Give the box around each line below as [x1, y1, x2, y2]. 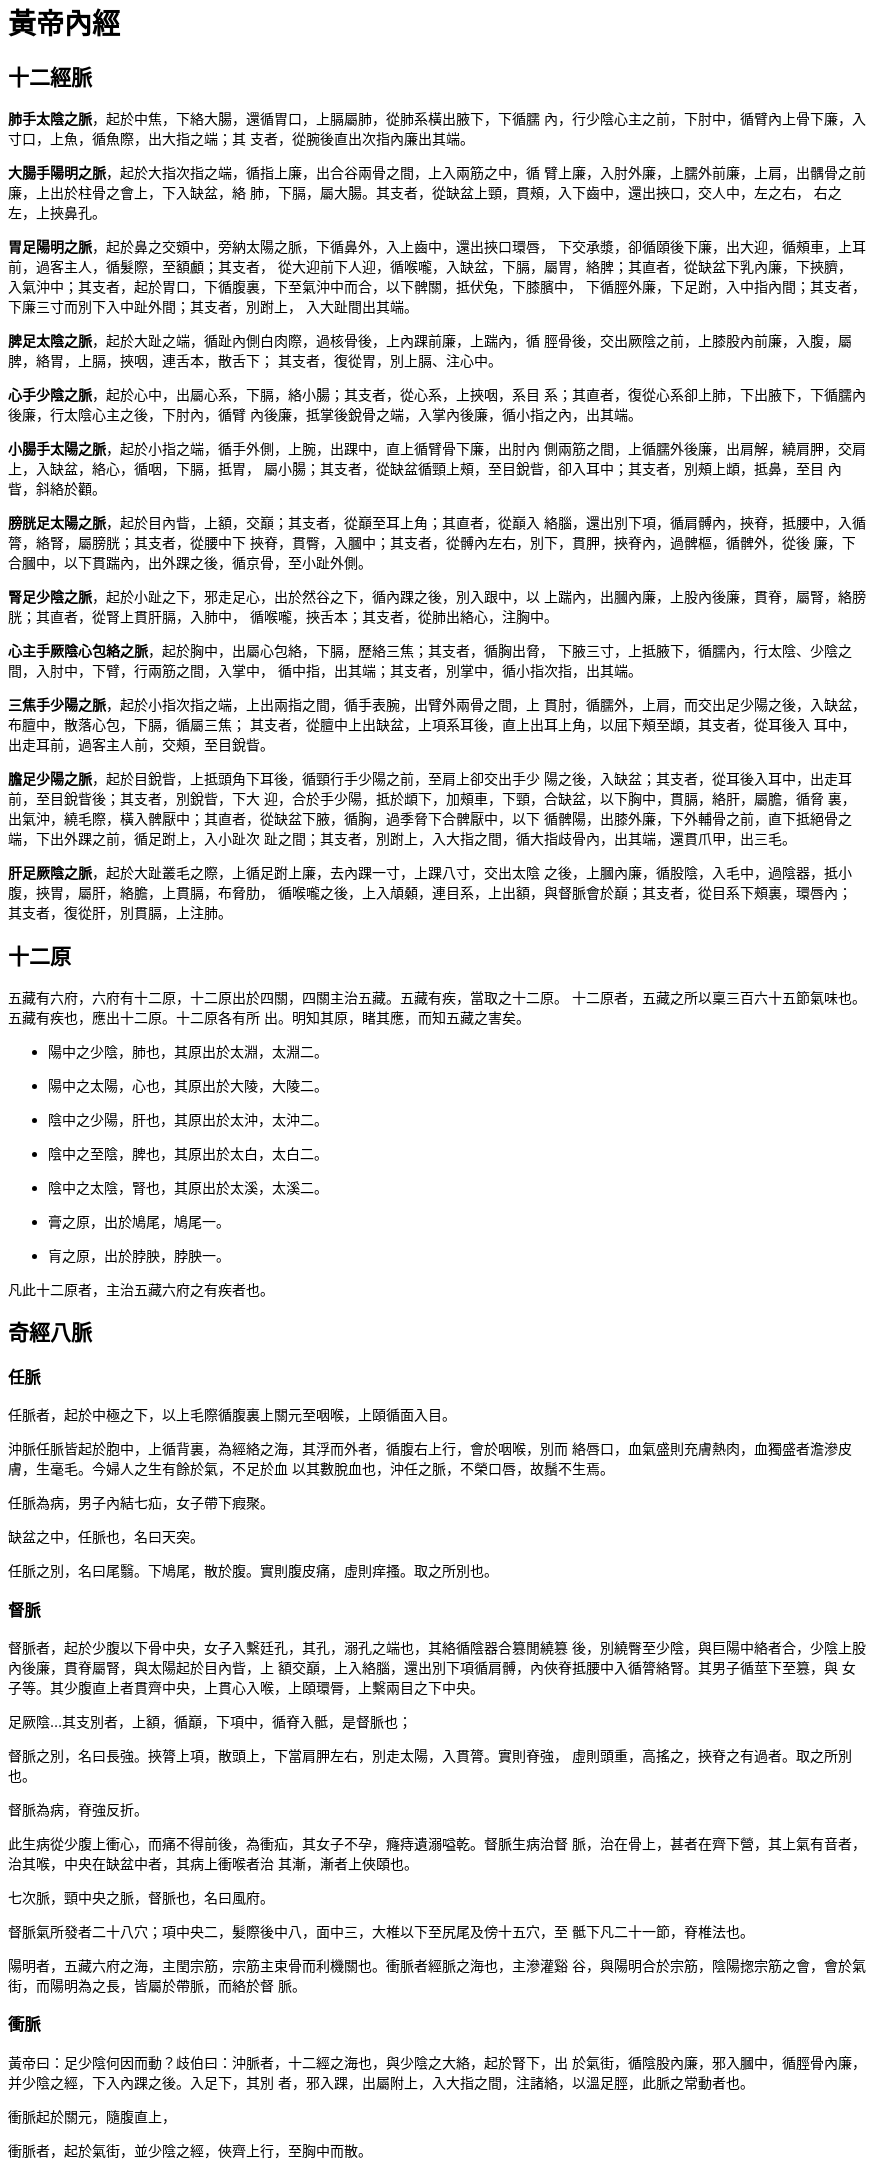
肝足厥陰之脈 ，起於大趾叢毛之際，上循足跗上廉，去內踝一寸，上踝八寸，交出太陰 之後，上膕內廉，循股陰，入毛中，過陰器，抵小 [8, 864, 852, 882]
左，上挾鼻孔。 [8, 204, 106, 222]
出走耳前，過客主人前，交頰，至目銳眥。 [8, 736, 274, 754]
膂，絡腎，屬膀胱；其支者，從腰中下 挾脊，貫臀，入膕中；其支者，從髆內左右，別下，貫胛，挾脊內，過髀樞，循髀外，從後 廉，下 [8, 534, 856, 552]
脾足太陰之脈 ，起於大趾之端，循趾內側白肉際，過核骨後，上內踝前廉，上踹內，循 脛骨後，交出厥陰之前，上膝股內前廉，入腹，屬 [8, 332, 852, 350]
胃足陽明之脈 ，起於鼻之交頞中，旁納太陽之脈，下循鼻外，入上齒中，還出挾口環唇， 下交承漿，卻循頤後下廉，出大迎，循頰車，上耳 [8, 238, 866, 256]
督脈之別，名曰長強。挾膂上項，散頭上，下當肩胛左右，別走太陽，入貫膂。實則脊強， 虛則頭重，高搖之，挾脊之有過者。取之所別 [8, 1746, 852, 1764]
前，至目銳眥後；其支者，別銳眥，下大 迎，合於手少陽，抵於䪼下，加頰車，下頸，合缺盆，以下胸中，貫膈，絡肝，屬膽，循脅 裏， [8, 790, 856, 808]
